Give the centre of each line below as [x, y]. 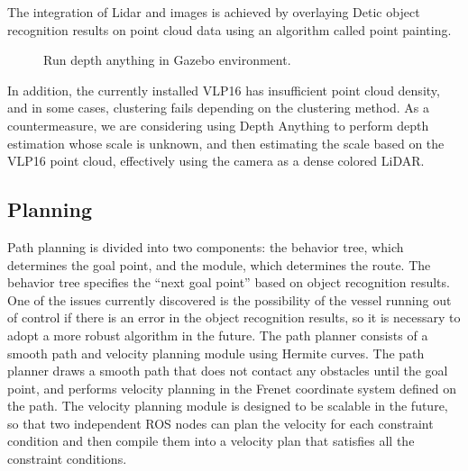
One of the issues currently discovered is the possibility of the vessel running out [229, 299]
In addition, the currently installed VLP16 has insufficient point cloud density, [224, 90]
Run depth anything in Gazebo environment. [167, 60]
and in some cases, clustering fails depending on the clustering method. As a [219, 108]
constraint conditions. [67, 459]
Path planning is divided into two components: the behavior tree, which [206, 246]
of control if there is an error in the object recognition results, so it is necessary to [234, 317]
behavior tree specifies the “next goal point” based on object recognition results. [229, 282]
